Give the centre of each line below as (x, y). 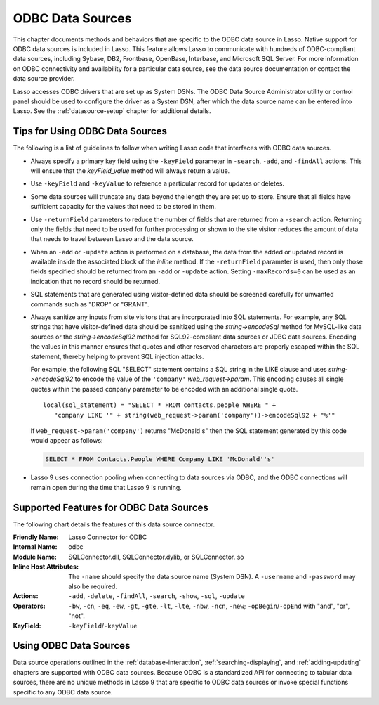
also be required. (93, 586)
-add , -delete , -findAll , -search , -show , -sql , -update (157, 596)
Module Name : (35, 557)
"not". (77, 616)
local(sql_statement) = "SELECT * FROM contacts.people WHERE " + (160, 405)
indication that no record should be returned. (95, 281)
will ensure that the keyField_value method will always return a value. (130, 170)
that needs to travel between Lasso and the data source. (112, 239)
